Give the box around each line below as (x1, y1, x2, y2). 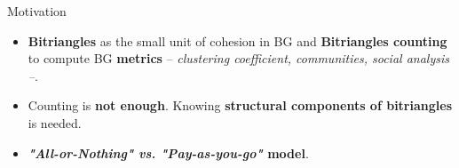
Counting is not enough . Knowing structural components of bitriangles (28, 96, 452, 115)
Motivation (7, 2, 67, 20)
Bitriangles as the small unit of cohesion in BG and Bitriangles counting (28, 31, 447, 50)
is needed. (28, 113, 82, 132)
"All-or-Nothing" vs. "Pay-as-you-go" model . (28, 143, 309, 162)
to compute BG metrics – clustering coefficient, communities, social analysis (28, 49, 449, 68)
